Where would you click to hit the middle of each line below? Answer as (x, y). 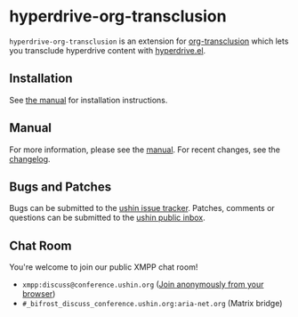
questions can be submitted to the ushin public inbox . (108, 218)
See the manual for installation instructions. (89, 100)
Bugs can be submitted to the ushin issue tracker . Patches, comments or (142, 208)
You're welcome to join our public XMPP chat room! (104, 267)
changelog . (30, 158)
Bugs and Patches (60, 187)
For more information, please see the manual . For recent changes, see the (145, 150)
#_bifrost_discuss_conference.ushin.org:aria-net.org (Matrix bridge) (152, 304)
